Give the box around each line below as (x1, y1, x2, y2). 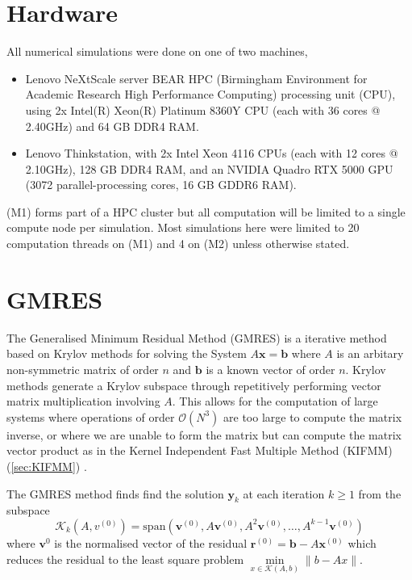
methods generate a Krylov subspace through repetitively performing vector (6, 376, 381, 393)
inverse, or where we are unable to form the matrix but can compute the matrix (6, 426, 402, 443)
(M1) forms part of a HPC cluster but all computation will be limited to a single (6, 203, 406, 220)
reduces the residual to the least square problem (6, 550, 244, 567)
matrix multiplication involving (6, 393, 160, 410)
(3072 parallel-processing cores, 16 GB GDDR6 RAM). (25, 176, 297, 193)
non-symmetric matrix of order (6, 360, 159, 377)
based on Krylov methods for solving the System (6, 345, 247, 362)
